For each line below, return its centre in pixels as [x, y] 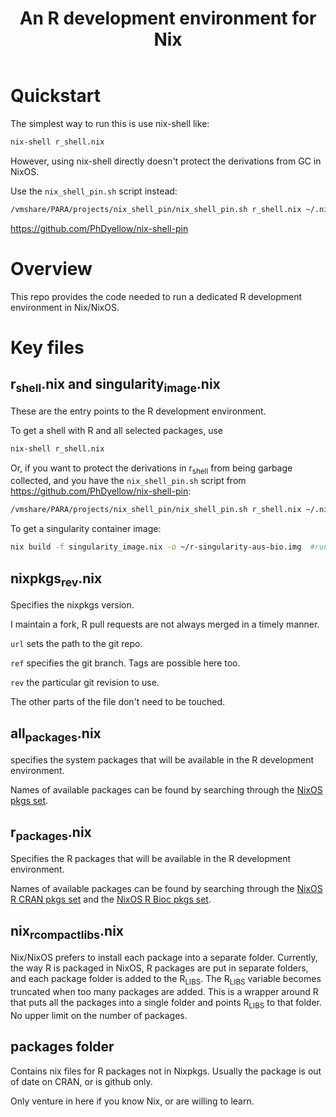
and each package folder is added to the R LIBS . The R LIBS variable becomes [166, 980]
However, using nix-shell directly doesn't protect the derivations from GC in [166, 161]
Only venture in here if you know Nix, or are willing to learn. [132, 1101]
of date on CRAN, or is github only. [81, 1081]
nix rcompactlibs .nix [67, 932]
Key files [47, 347]
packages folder [62, 1047]
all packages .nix [56, 734]
